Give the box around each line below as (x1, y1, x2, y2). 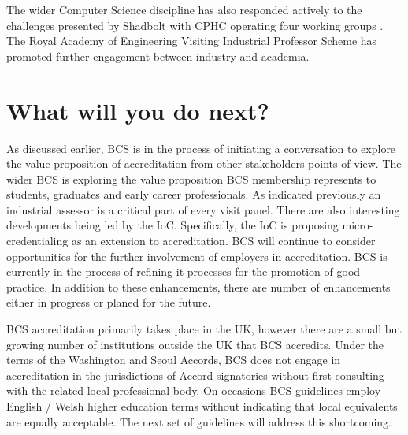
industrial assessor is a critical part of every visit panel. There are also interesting (6, 201, 400, 217)
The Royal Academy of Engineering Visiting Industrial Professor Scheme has (6, 32, 377, 49)
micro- (342, 217, 373, 233)
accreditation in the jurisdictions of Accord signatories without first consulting (6, 366, 384, 383)
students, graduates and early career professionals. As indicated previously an (6, 186, 381, 203)
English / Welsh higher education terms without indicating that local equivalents (6, 398, 398, 414)
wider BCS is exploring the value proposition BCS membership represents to (6, 170, 376, 187)
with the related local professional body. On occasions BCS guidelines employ (6, 382, 381, 399)
